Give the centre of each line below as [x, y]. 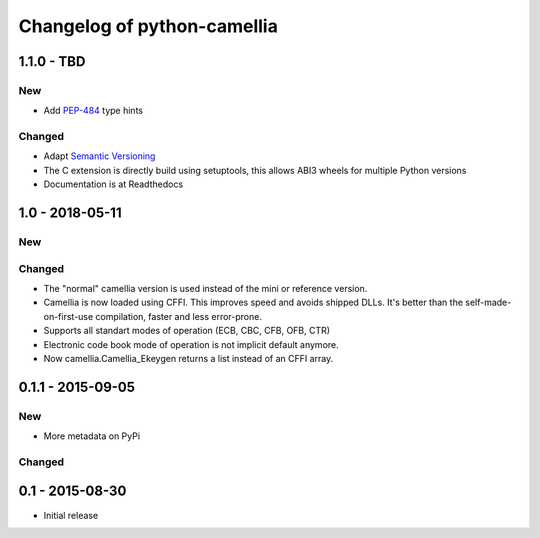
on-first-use [68, 316]
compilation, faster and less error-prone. [178, 316]
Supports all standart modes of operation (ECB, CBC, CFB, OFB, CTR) [186, 331]
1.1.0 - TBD [52, 61]
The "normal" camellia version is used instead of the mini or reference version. [205, 288]
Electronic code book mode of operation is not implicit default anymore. [191, 344]
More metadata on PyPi [91, 436]
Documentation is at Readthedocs [113, 184]
